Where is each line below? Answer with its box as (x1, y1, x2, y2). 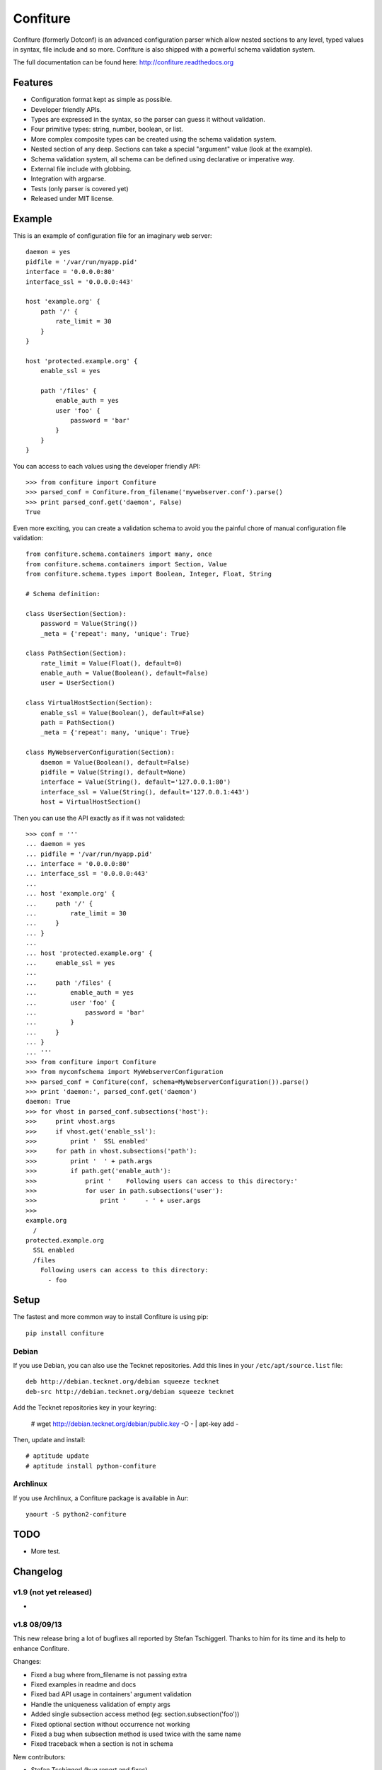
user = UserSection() (40, 679, 116, 687)
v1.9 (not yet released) (13, 1587, 92, 1597)
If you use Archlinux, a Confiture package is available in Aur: (13, 1494, 189, 1502)
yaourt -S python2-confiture (25, 1510, 127, 1519)
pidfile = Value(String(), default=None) (40, 768, 187, 776)
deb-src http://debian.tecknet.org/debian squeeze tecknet (25, 1388, 235, 1395)
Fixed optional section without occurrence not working (30, 1720, 190, 1728)
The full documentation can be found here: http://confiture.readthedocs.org (13, 58, 234, 67)
